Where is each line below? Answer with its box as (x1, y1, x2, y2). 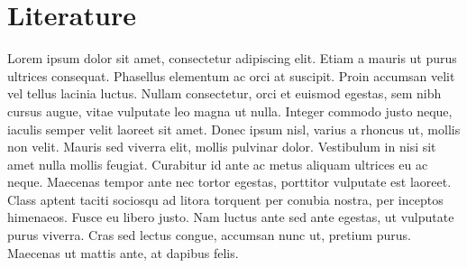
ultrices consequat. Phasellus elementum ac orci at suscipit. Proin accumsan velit (7, 66, 455, 85)
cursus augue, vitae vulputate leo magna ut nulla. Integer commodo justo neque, (7, 101, 453, 120)
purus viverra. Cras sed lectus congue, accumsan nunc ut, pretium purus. (7, 226, 411, 245)
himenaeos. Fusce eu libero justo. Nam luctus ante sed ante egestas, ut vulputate (7, 208, 454, 226)
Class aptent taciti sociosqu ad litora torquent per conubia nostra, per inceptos (7, 189, 444, 208)
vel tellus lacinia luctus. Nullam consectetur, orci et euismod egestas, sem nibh (7, 84, 442, 103)
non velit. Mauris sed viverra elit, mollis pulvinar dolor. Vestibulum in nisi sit (7, 137, 436, 156)
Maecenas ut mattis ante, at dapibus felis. (7, 243, 239, 262)
